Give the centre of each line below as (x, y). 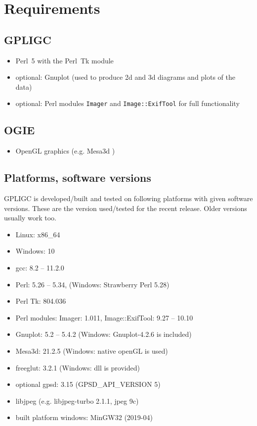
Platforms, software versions (78, 178)
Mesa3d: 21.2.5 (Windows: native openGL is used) (92, 350)
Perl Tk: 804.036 (41, 301)
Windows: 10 (35, 251)
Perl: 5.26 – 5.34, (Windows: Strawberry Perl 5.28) (92, 284)
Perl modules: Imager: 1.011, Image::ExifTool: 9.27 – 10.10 (104, 317)
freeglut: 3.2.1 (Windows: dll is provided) (78, 367)
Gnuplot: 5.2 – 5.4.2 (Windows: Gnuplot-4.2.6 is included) (104, 334)
